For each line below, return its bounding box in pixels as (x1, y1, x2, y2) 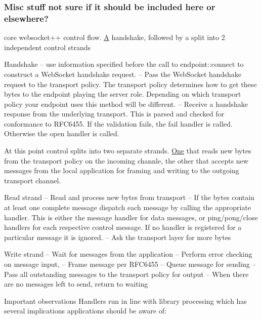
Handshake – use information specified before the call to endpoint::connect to (4, 59, 244, 69)
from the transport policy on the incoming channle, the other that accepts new (4, 155, 248, 166)
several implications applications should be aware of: (4, 305, 166, 316)
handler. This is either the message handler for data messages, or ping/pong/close (4, 212, 258, 222)
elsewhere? (4, 12, 49, 24)
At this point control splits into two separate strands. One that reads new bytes (4, 145, 251, 156)
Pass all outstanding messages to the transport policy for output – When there (4, 268, 249, 279)
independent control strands (4, 42, 91, 52)
